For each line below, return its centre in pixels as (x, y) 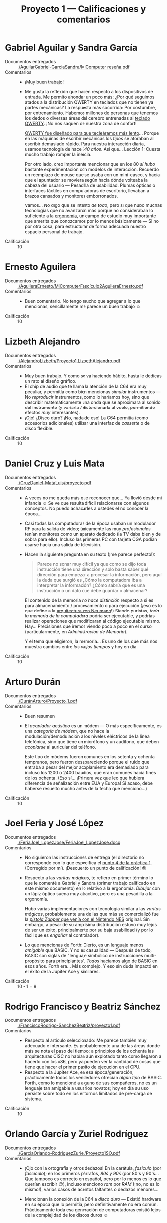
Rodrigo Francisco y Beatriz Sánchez (83, 1006)
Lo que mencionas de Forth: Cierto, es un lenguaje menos (84, 945)
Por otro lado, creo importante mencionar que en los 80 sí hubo (90, 164)
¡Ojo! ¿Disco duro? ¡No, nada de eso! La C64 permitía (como (86, 418)
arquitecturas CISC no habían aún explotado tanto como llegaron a (93, 1056)
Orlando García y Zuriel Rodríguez (77, 1134)
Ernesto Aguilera (41, 267)
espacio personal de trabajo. (54, 232)
